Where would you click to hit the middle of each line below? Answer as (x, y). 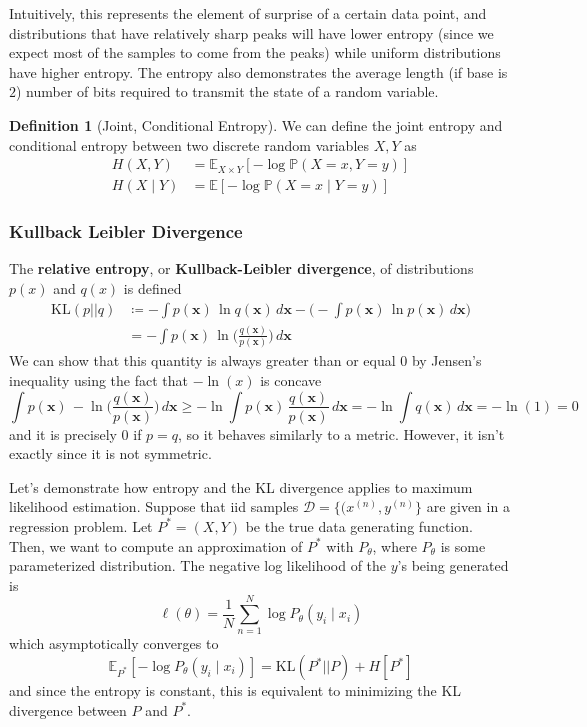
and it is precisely (63, 433)
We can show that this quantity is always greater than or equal (202, 360)
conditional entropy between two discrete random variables (189, 144)
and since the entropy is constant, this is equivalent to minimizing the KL (235, 690)
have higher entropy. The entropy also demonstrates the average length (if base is (258, 71)
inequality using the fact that (98, 379)
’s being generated (453, 565)
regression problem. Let (81, 525)
